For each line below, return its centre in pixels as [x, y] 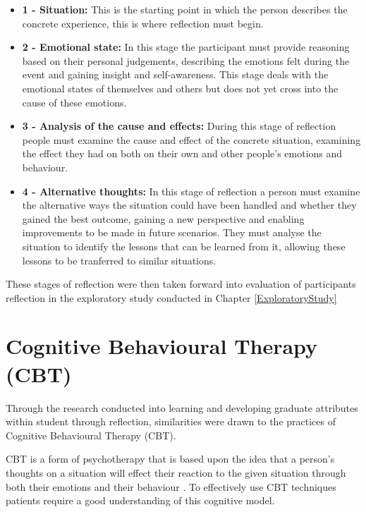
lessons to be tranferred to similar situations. [119, 260]
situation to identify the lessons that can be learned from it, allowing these [184, 246]
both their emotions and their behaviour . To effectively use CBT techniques [171, 486]
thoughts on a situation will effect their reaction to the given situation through [176, 472]
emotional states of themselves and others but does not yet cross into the [180, 88]
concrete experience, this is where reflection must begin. [143, 23]
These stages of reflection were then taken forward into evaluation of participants [181, 284]
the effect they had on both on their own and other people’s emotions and [182, 153]
